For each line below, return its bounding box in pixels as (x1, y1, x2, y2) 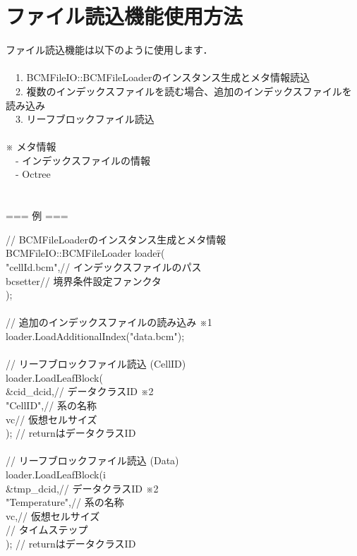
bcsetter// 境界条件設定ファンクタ (6, 273, 162, 288)
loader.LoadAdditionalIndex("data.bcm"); (6, 329, 185, 343)
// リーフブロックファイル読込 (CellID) (6, 356, 186, 371)
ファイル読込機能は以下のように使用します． (6, 42, 213, 57)
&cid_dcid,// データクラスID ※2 (6, 384, 154, 399)
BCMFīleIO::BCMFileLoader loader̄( (6, 246, 165, 260)
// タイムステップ (6, 522, 88, 537)
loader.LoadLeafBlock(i (6, 466, 106, 481)
